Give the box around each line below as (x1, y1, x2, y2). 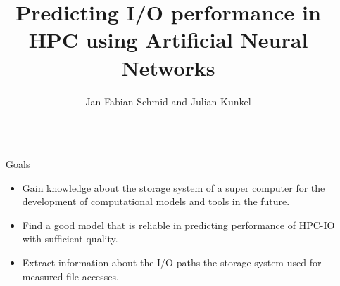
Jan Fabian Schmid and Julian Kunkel (85, 93, 251, 108)
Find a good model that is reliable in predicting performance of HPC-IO (22, 217, 335, 232)
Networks (121, 53, 215, 82)
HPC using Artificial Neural (28, 25, 308, 54)
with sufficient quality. (22, 231, 118, 246)
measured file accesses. (22, 268, 119, 283)
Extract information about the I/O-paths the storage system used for (22, 255, 322, 270)
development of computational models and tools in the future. (22, 194, 290, 209)
